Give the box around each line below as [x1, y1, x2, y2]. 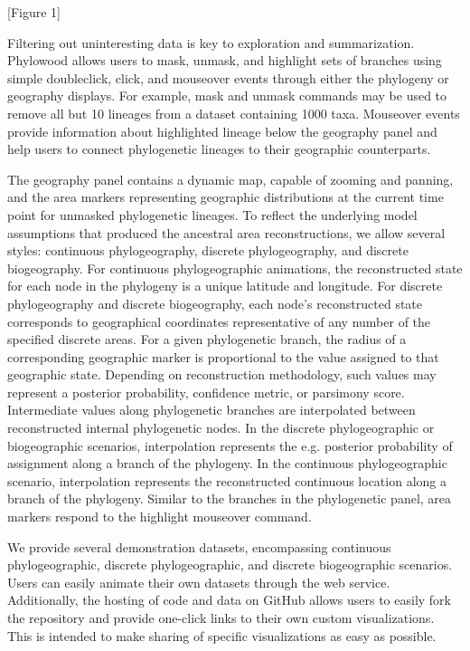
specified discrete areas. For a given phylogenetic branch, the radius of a [7, 330, 407, 349]
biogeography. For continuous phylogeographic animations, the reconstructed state [7, 258, 463, 277]
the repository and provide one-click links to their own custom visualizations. [7, 608, 435, 627]
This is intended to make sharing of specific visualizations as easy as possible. [7, 626, 437, 645]
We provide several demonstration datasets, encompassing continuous [7, 537, 391, 556]
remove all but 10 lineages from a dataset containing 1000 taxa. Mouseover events [7, 103, 460, 122]
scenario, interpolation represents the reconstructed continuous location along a [7, 471, 446, 490]
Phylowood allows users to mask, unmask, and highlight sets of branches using [7, 51, 442, 70]
